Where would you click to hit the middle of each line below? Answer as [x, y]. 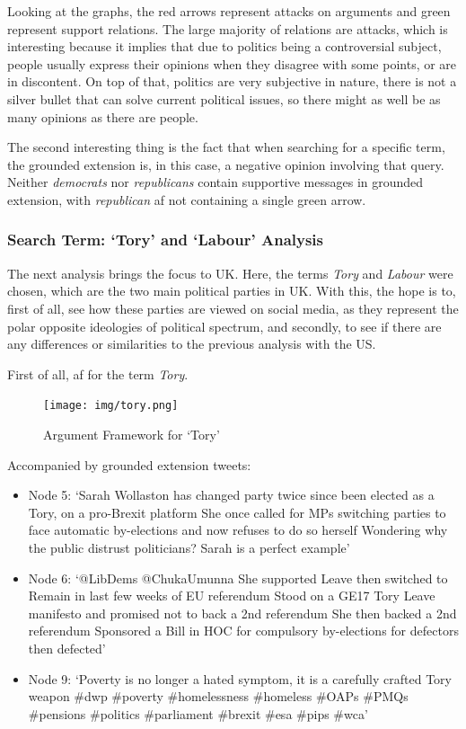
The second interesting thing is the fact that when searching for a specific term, [226, 147]
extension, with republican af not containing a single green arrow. [187, 199]
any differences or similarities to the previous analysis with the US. [192, 344]
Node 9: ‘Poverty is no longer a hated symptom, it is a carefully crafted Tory [240, 678]
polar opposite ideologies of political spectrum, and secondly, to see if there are [224, 326]
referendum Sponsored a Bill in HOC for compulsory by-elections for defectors [243, 631]
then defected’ [67, 648]
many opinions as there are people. [103, 116]
